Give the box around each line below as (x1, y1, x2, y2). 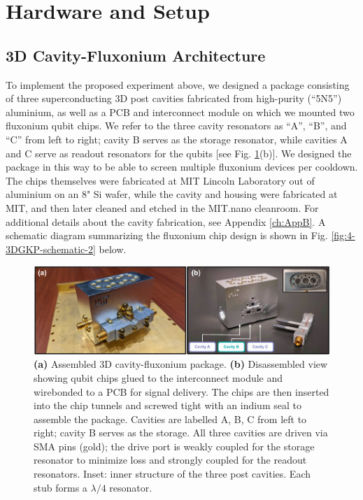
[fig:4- (331, 228, 355, 243)
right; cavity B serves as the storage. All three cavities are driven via (34, 425, 328, 440)
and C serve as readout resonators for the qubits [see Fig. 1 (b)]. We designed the (6, 145, 352, 160)
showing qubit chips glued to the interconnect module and (34, 370, 283, 385)
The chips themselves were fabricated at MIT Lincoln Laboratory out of (6, 173, 315, 187)
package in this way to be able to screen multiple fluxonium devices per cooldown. (6, 159, 358, 174)
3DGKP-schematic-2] (6, 241, 96, 256)
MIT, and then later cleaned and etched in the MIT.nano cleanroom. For (6, 200, 319, 215)
